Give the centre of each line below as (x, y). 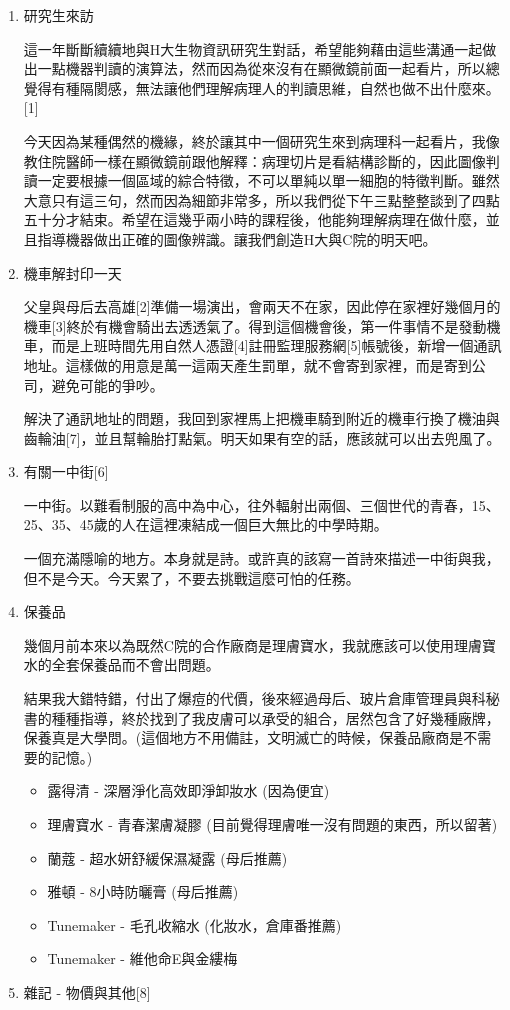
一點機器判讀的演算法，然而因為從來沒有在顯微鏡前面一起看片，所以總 (268, 68)
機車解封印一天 (72, 272)
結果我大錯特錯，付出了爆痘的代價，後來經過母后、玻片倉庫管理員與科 (254, 698)
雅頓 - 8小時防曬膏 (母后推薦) (143, 891)
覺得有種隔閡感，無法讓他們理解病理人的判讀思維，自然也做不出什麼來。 (261, 87)
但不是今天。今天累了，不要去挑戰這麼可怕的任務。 (191, 577)
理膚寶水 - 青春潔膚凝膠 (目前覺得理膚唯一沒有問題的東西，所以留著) (272, 824)
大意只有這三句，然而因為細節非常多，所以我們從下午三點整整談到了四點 (261, 199)
